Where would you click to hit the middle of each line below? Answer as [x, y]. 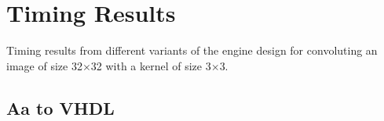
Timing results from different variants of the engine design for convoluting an [192, 50]
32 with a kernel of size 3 [151, 65]
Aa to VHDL [60, 107]
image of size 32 [44, 65]
